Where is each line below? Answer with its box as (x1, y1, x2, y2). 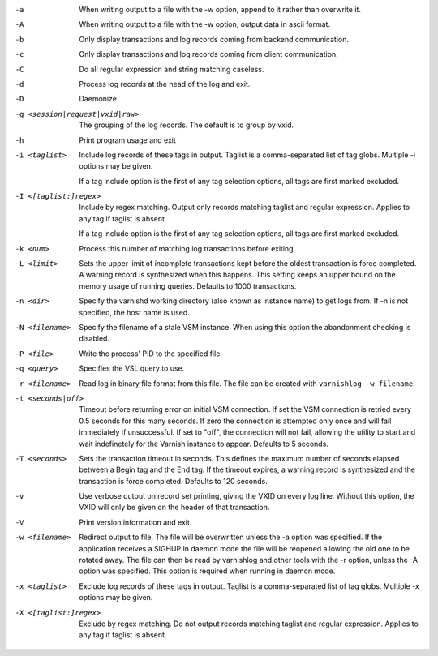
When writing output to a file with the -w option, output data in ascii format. (79, 19, 331, 29)
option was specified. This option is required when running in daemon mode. (79, 566, 336, 576)
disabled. (79, 333, 109, 344)
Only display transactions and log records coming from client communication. (79, 49, 338, 59)
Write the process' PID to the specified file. (79, 349, 223, 358)
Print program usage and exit (79, 135, 176, 145)
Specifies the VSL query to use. (79, 363, 185, 373)
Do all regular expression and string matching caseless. (79, 64, 264, 74)
